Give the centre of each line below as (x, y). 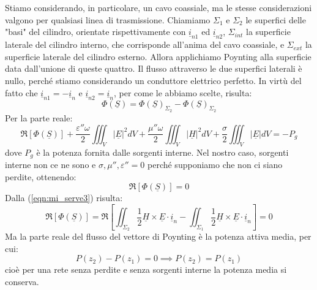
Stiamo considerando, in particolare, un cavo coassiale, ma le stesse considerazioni (158, 7)
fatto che (21, 92)
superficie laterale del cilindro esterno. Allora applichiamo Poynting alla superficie (158, 56)
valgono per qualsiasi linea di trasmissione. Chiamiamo (108, 19)
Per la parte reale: (39, 117)
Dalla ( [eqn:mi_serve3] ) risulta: (64, 198)
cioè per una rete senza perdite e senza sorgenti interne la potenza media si (146, 269)
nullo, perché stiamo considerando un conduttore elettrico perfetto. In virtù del (153, 80)
